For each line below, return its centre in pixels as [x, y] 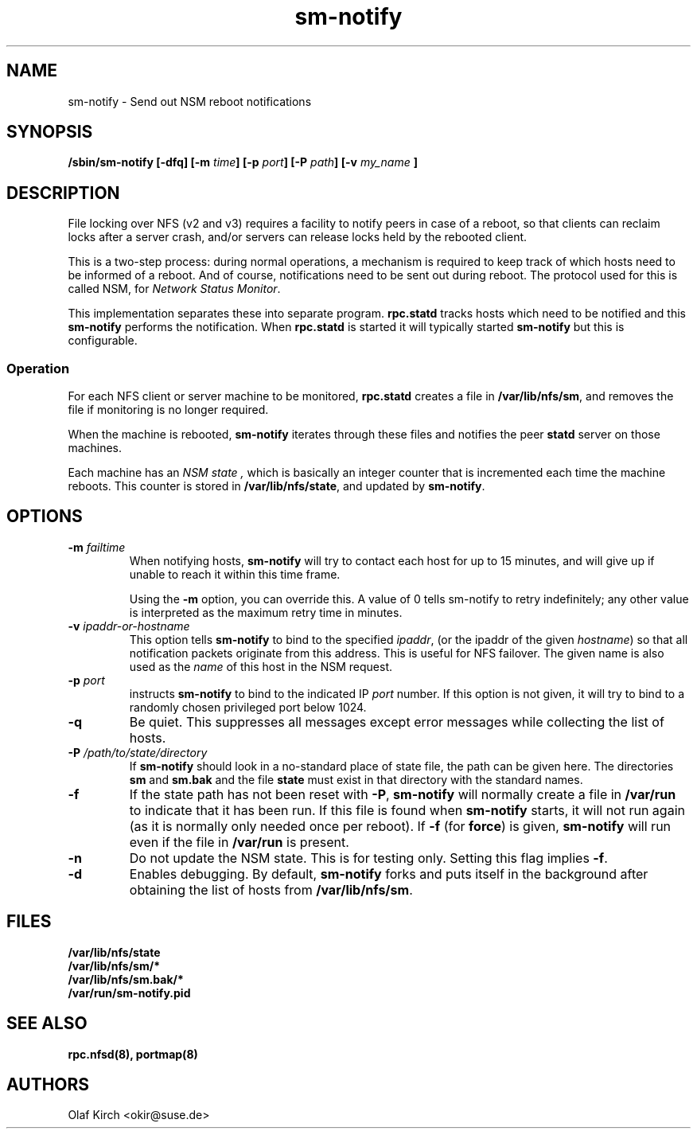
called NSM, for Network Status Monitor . [174, 289]
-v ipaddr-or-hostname [129, 626]
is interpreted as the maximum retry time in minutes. [266, 612]
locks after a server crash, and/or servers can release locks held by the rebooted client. [298, 237]
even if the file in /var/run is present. [239, 842]
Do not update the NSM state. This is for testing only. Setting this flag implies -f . [368, 858]
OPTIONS [45, 517]
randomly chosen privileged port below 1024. [248, 707]
